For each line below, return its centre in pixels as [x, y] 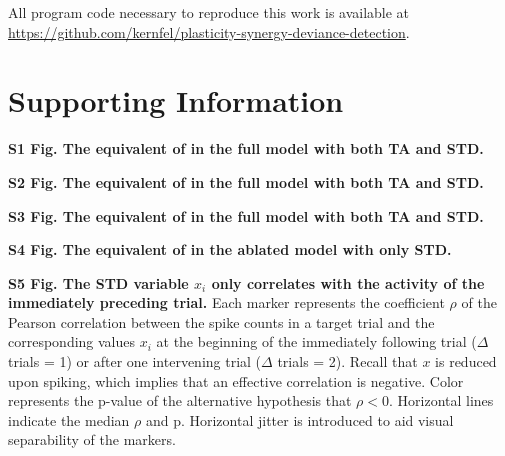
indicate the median [69, 419]
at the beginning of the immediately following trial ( [316, 341]
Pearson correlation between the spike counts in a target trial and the [221, 321]
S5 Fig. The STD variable [98, 282]
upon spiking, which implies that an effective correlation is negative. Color [236, 380]
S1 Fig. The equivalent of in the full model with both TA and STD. [246, 148]
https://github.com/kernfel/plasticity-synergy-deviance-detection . [209, 31]
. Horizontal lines [441, 400]
